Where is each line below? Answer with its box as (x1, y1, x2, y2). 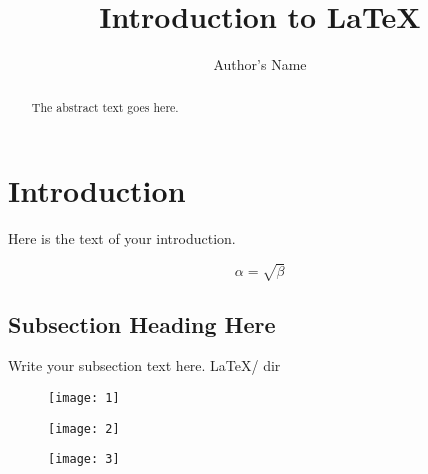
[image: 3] (48, 452, 120, 467)
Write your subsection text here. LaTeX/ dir (8, 355, 281, 376)
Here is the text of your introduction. (8, 228, 236, 249)
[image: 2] (48, 421, 120, 436)
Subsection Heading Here (8, 308, 276, 339)
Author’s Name (213, 54, 307, 75)
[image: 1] (48, 391, 120, 406)
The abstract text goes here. (31, 98, 179, 115)
